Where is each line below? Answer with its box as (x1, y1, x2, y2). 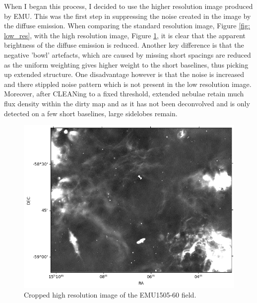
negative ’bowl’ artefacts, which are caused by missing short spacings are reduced (4, 49, 251, 60)
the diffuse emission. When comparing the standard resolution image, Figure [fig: (4, 20, 250, 31)
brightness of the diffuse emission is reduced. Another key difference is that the (4, 40, 244, 50)
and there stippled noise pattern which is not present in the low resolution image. (4, 78, 252, 89)
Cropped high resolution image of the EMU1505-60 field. (24, 290, 196, 300)
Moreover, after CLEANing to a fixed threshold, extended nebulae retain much (4, 88, 244, 99)
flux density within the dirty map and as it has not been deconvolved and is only (4, 98, 250, 108)
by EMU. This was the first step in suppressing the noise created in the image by (4, 10, 251, 21)
